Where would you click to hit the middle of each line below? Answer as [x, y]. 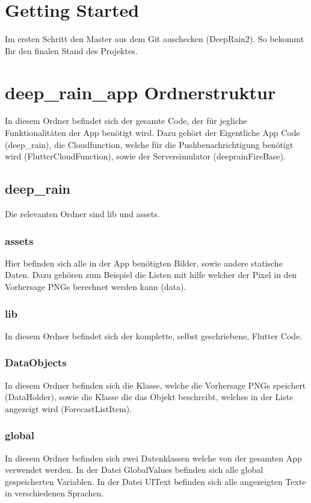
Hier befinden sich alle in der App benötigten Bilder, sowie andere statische [144, 263]
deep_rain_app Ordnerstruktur [140, 92]
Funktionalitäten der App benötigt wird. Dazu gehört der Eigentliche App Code [152, 133]
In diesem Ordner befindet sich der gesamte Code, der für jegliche [126, 121]
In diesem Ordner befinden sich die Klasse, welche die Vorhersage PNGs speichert [155, 385]
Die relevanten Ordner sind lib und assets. [82, 214]
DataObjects [36, 363]
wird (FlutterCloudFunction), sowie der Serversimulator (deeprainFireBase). [145, 156]
